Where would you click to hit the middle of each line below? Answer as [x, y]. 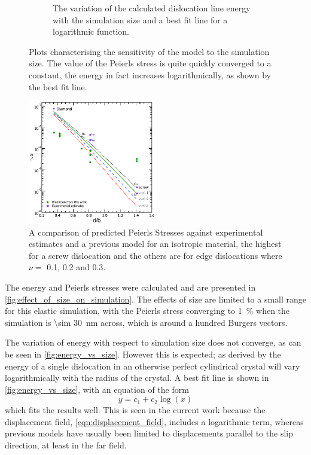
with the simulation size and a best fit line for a [140, 19]
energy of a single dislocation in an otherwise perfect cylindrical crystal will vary [153, 366]
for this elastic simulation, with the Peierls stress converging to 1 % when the [147, 311]
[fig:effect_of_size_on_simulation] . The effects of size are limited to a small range [156, 299]
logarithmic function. [91, 31]
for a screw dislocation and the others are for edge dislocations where [155, 255]
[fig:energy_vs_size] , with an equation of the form [97, 389]
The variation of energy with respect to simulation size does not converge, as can [153, 342]
